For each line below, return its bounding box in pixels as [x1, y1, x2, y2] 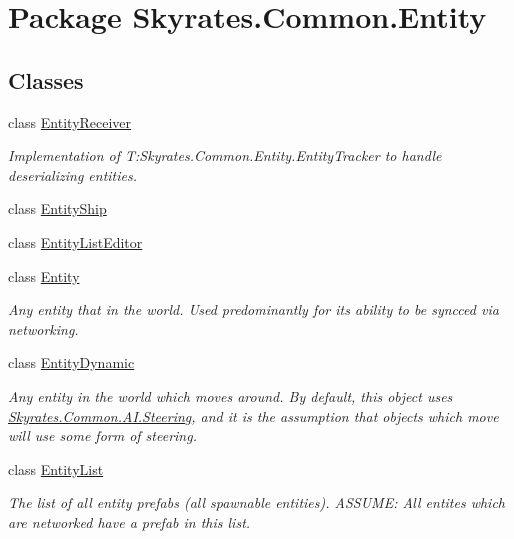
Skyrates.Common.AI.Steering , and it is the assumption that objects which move [8, 405, 499, 426]
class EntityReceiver [8, 111, 132, 132]
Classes [8, 64, 84, 95]
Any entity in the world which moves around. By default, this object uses [8, 385, 453, 406]
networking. [8, 318, 79, 339]
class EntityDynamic [8, 352, 135, 373]
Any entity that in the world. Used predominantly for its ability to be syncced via [8, 299, 499, 320]
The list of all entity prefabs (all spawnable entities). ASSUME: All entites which [8, 492, 506, 513]
